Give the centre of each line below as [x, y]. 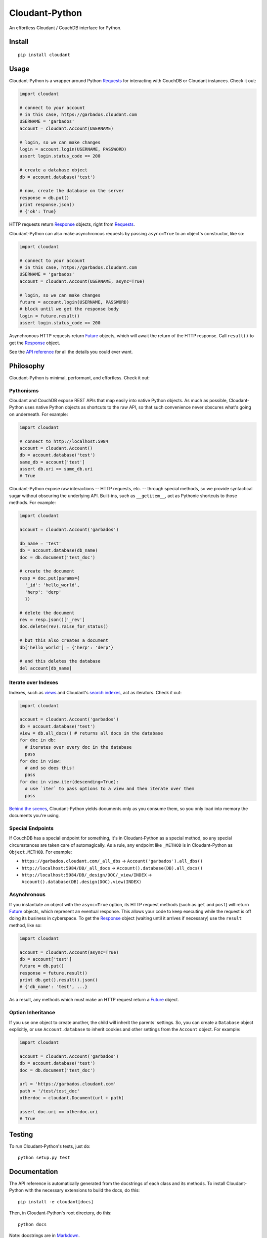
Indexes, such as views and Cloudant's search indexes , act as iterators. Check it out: [95, 692]
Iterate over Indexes [34, 682]
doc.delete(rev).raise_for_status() [64, 627]
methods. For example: [33, 503]
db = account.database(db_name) [59, 550]
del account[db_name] [46, 668]
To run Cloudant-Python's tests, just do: [50, 1146]
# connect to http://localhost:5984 [64, 441]
